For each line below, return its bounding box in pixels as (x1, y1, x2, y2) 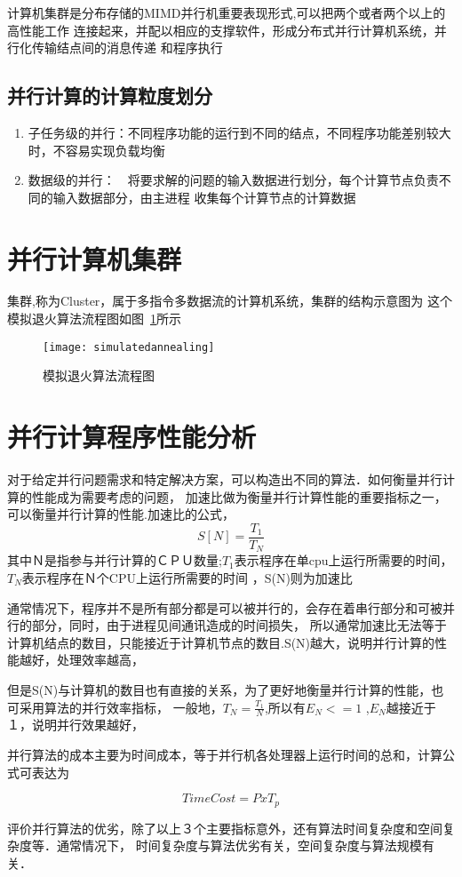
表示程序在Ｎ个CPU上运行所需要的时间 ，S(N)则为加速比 (21, 568, 353, 586)
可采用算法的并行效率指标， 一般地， (7, 698, 223, 716)
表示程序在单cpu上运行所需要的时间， (234, 551, 453, 570)
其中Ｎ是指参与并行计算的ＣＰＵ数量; (7, 551, 222, 570)
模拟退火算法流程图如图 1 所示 (7, 309, 181, 328)
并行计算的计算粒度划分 (7, 82, 212, 109)
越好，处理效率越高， (19, 650, 144, 669)
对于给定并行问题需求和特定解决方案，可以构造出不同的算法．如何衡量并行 (7, 470, 442, 489)
